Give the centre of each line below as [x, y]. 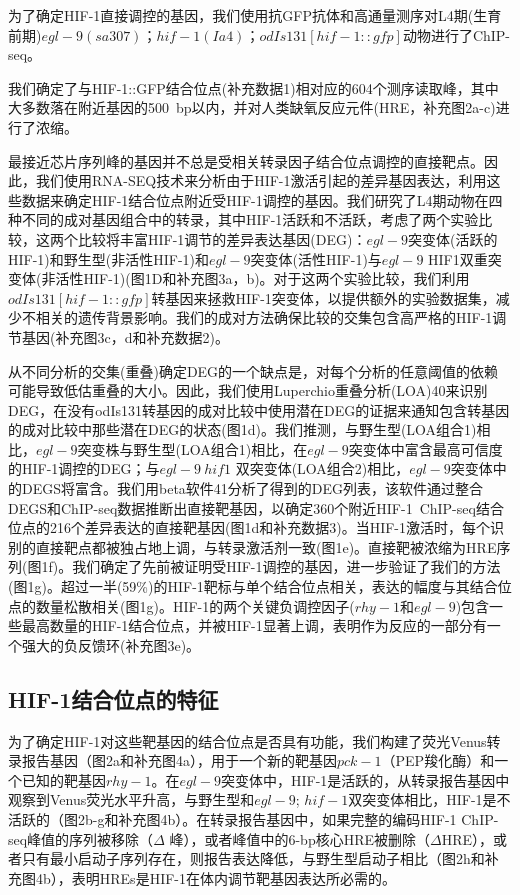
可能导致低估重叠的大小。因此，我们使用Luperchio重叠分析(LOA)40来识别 [248, 390]
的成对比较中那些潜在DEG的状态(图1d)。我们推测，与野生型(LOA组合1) [242, 429]
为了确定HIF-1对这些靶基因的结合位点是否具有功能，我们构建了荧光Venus [247, 740]
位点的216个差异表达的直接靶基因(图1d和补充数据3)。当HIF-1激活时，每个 [249, 527]
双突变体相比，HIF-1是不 [429, 799]
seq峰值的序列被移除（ [81, 838]
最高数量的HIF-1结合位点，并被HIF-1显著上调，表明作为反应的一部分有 [254, 625]
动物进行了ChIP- [456, 34]
